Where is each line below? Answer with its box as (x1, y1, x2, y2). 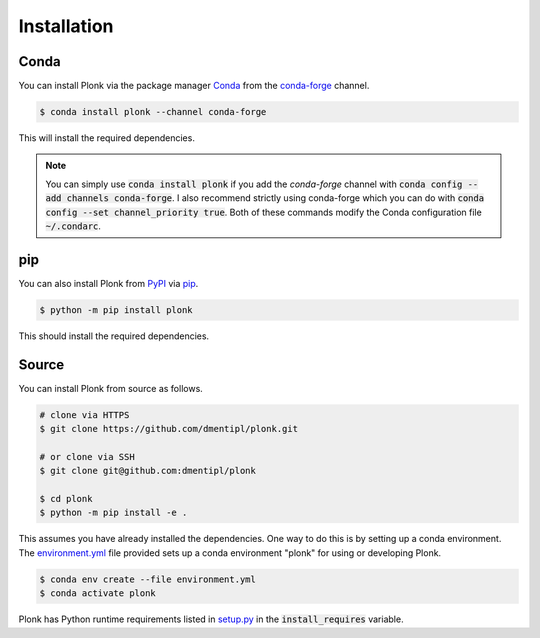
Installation (18, 15, 114, 37)
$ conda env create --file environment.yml (39, 573, 257, 585)
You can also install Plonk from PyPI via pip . (18, 277, 199, 289)
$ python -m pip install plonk (39, 304, 194, 315)
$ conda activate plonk (39, 588, 157, 599)
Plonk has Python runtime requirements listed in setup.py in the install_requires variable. (18, 613, 404, 625)
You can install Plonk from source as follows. (18, 382, 204, 394)
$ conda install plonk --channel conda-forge (39, 106, 267, 118)
